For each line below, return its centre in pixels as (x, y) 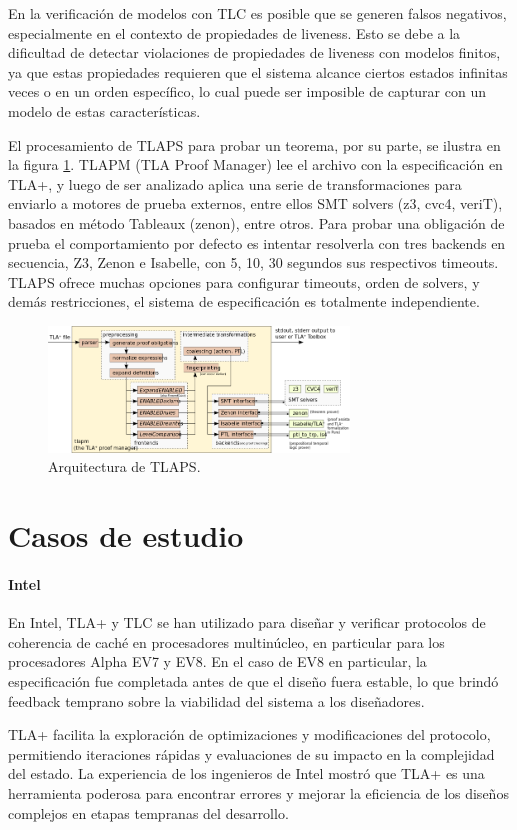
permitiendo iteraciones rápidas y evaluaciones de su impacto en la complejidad (251, 753)
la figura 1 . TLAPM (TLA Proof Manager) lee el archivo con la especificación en (255, 164)
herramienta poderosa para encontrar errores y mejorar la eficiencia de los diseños (258, 792)
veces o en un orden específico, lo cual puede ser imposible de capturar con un (247, 91)
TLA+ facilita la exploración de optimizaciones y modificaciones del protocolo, (249, 734)
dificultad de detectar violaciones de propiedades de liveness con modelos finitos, (254, 52)
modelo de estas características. (104, 110)
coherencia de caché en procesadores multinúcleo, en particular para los (226, 641)
